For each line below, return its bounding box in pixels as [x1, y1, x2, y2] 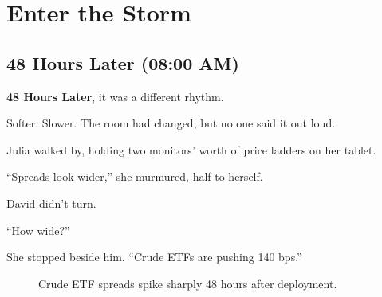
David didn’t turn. [6, 194, 96, 211]
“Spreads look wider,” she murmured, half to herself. [6, 168, 263, 185]
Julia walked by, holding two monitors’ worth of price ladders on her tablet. [6, 141, 376, 158]
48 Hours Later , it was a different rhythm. [6, 88, 224, 104]
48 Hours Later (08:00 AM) [6, 50, 239, 75]
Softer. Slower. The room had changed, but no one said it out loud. [6, 115, 336, 131]
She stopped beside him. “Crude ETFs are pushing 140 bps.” [6, 248, 302, 265]
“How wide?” [6, 221, 70, 238]
